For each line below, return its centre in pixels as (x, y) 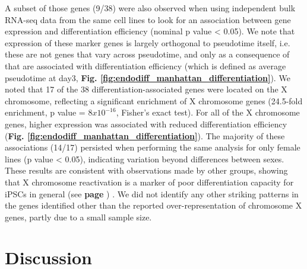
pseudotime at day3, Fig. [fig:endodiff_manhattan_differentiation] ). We (148, 77)
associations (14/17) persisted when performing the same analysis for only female (153, 147)
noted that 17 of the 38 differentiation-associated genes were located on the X (146, 89)
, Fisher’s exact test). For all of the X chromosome (208, 112)
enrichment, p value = (45, 112)
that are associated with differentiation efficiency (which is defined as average (145, 65)
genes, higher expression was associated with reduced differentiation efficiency (146, 124)
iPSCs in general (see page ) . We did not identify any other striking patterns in (152, 193)
